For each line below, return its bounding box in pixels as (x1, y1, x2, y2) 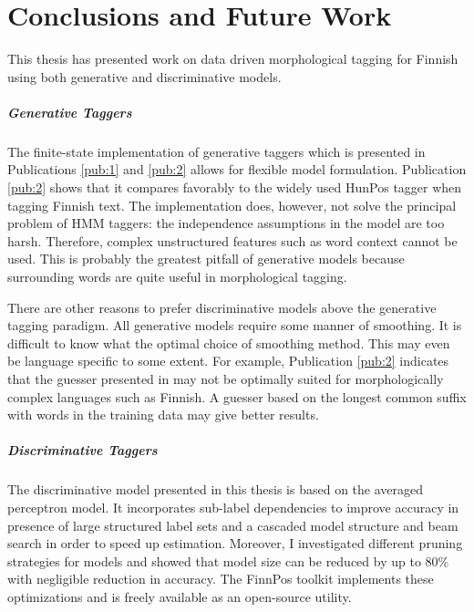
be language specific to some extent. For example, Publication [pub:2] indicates (7, 351, 449, 370)
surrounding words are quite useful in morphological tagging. (7, 267, 347, 286)
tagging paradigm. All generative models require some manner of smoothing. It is (7, 316, 462, 335)
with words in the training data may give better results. (7, 405, 319, 424)
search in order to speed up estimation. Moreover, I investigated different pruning (7, 534, 463, 553)
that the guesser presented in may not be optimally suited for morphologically (7, 369, 444, 388)
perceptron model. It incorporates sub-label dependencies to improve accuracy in (7, 497, 459, 516)
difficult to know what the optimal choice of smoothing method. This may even (7, 333, 450, 352)
